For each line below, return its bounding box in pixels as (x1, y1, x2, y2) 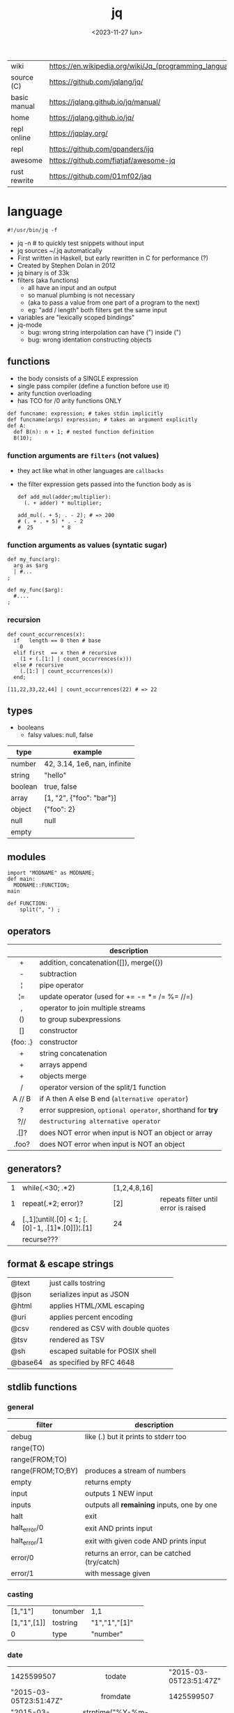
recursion (7, 615, 41, 625)
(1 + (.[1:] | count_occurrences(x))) (19, 655, 132, 662)
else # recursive (13, 662, 64, 669)
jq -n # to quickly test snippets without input (17, 239, 144, 247)
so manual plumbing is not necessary (27, 291, 135, 299)
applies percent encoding (49, 1312, 134, 1322)
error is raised (159, 1203, 206, 1213)
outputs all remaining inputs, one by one (84, 1500, 218, 1510)
